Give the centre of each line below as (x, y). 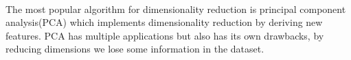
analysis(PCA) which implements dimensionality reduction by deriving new (164, 22)
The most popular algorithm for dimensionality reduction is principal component (176, 9)
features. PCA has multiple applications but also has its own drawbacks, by (165, 35)
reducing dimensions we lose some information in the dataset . (135, 49)
